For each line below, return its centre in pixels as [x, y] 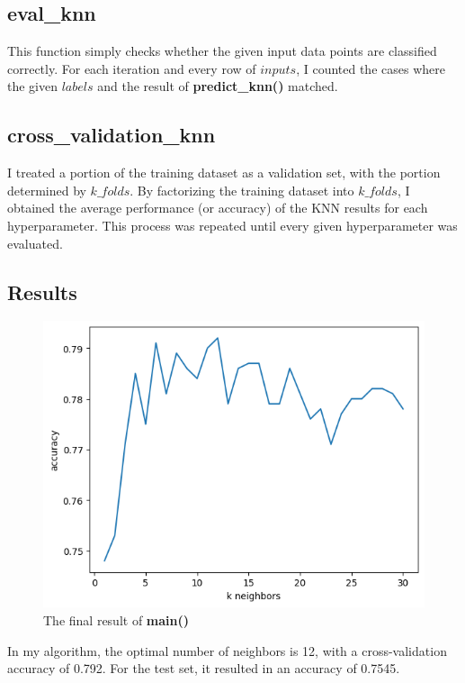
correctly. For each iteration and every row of [132, 68]
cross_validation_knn [112, 135]
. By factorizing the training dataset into [242, 190]
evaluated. [35, 243]
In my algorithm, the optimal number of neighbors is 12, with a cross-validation [227, 650]
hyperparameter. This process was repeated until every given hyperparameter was [232, 225]
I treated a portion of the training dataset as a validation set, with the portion [224, 173]
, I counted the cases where [371, 68]
